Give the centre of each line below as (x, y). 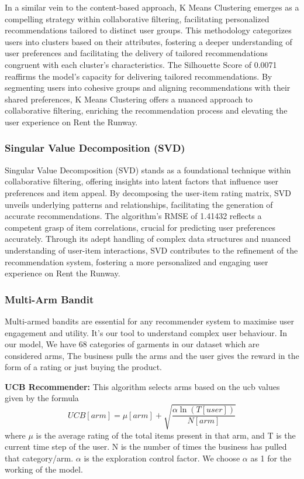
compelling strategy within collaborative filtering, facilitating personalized (137, 18)
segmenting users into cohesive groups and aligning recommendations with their (148, 88)
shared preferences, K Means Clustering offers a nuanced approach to (129, 99)
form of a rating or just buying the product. (84, 367)
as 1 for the (271, 458)
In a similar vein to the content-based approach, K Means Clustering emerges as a (152, 7)
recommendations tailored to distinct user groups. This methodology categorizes (148, 30)
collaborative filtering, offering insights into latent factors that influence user (141, 181)
